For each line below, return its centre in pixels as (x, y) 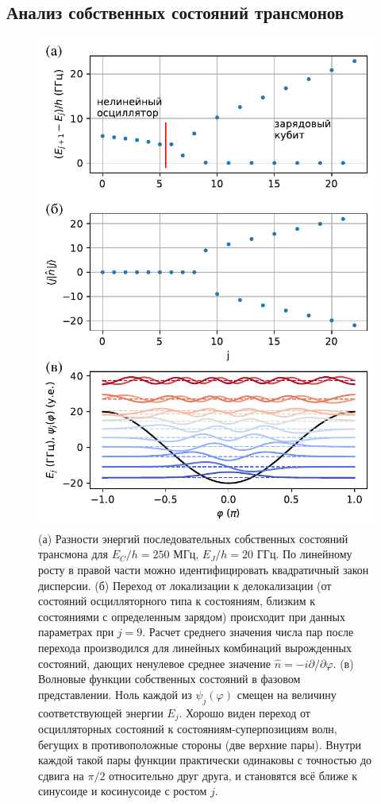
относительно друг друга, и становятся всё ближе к (233, 775)
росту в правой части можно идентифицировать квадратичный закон (204, 569)
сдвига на (61, 775)
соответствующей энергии (101, 712)
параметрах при (76, 632)
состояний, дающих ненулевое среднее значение (155, 663)
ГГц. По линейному (304, 554)
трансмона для (73, 554)
